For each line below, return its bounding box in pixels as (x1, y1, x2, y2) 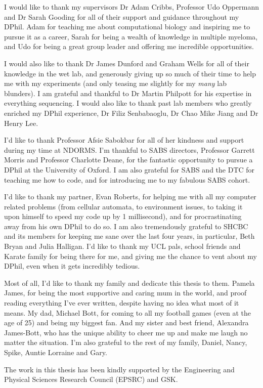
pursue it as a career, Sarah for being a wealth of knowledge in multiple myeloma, (4, 31, 258, 41)
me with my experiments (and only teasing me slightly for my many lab (4, 78, 227, 89)
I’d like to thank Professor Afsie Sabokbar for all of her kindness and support (4, 135, 244, 145)
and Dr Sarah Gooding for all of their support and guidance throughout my (4, 11, 239, 22)
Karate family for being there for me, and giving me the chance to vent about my (4, 250, 257, 261)
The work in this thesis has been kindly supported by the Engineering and (4, 364, 235, 374)
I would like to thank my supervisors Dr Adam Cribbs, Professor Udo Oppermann (4, 2, 259, 12)
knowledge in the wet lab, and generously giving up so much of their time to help (4, 68, 256, 78)
